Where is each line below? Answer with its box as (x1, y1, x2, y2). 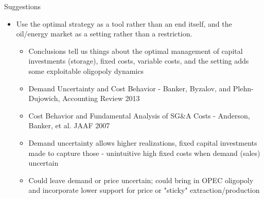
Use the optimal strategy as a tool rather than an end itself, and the (16, 18, 232, 29)
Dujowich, (28, 93, 60, 104)
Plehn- (233, 83, 254, 93)
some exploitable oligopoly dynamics (28, 65, 144, 76)
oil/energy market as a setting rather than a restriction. (16, 28, 192, 39)
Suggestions (4, 1, 41, 11)
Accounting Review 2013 (62, 93, 140, 104)
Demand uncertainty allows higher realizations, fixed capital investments (28, 137, 257, 148)
